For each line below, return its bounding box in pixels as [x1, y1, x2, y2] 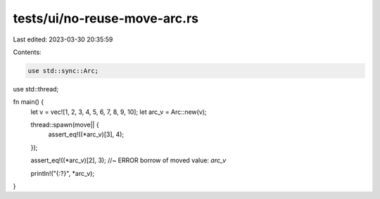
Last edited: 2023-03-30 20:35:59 [13, 35, 113, 44]
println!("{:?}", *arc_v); [30, 169, 95, 177]
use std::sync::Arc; [27, 67, 99, 75]
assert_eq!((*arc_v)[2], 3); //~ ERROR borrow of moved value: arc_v [30, 156, 227, 165]
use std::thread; [13, 84, 59, 93]
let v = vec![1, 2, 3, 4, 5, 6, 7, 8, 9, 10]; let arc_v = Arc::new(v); [30, 108, 207, 116]
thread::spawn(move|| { [30, 120, 99, 129]
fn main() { [13, 98, 44, 106]
